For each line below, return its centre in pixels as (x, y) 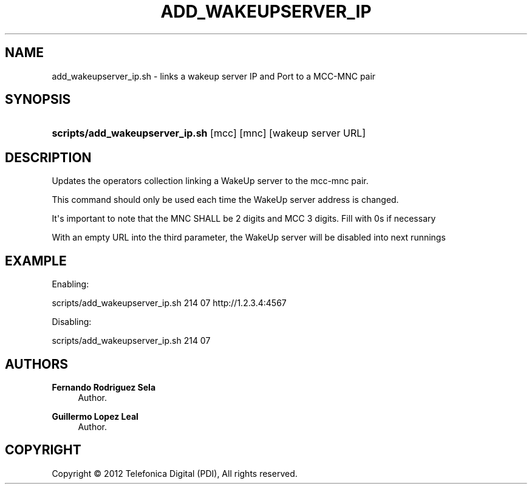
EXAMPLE (36, 261)
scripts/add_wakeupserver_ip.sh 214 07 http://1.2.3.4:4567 (169, 303)
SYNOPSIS (38, 100)
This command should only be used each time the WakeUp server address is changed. (225, 200)
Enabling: (70, 284)
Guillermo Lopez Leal (95, 416)
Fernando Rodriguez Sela (104, 387)
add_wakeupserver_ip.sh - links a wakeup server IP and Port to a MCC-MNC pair (214, 76)
